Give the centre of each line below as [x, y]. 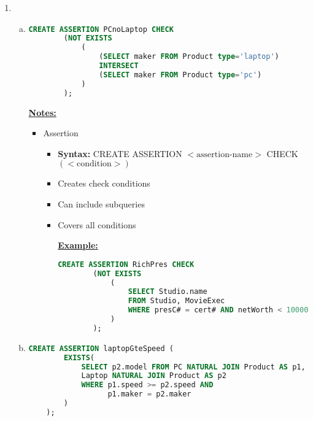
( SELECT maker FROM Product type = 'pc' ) [180, 75]
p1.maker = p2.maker [149, 394]
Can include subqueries [101, 203]
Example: [78, 245]
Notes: [42, 112]
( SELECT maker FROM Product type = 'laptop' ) [189, 57]
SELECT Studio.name [168, 292]
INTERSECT [119, 66]
